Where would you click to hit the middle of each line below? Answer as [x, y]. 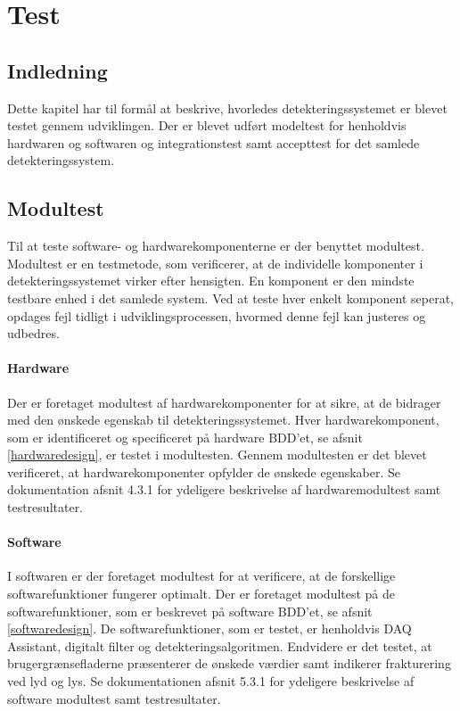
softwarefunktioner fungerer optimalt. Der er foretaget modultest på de [201, 594]
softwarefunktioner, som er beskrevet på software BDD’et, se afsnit [190, 611]
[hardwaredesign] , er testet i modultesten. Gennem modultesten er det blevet [217, 455]
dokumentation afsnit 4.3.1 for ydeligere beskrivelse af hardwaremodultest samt [224, 489]
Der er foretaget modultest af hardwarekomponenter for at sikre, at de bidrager [224, 402]
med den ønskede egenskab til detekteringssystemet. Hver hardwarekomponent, [223, 420]
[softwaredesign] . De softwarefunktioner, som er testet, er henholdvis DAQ [209, 628]
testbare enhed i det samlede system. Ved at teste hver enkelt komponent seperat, [231, 298]
